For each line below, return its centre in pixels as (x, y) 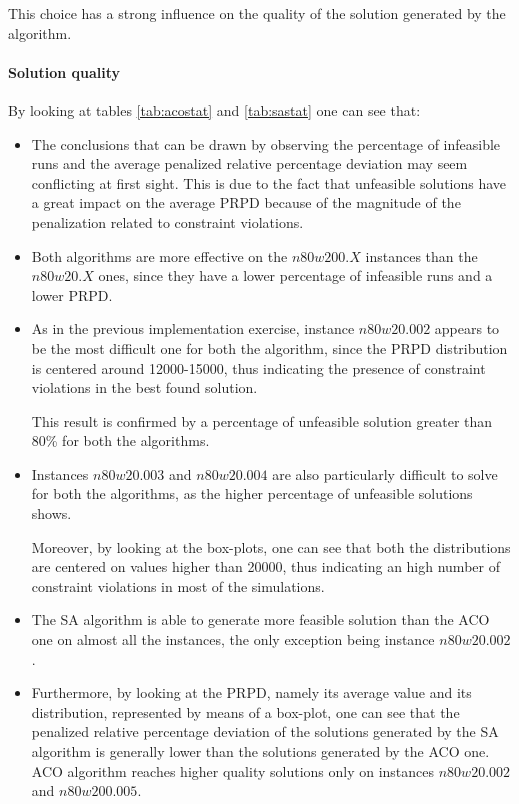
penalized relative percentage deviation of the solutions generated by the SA (265, 731)
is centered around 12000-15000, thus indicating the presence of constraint (258, 367)
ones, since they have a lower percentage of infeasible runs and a (295, 275)
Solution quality (64, 71)
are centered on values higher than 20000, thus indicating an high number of (265, 566)
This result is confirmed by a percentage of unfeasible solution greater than (262, 420)
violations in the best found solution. (144, 387)
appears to (467, 328)
